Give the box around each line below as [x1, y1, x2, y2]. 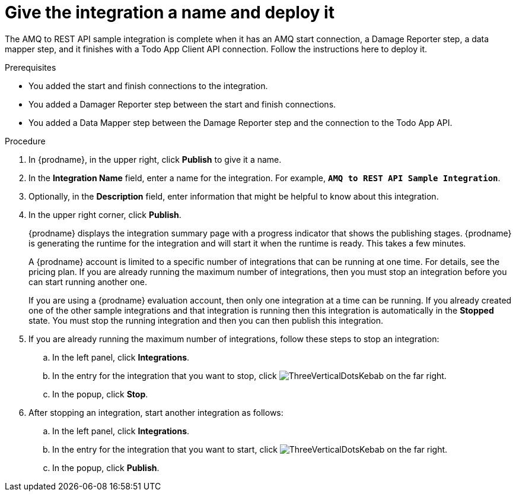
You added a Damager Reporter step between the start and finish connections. [28, 99, 336, 109]
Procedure [5, 135, 46, 146]
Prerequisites [5, 62, 56, 72]
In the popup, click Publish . [52, 462, 160, 473]
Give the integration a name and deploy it [5, 2, 335, 23]
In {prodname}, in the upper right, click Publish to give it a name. [28, 154, 282, 165]
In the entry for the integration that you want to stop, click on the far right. [52, 370, 447, 381]
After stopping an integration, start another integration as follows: [28, 407, 284, 418]
